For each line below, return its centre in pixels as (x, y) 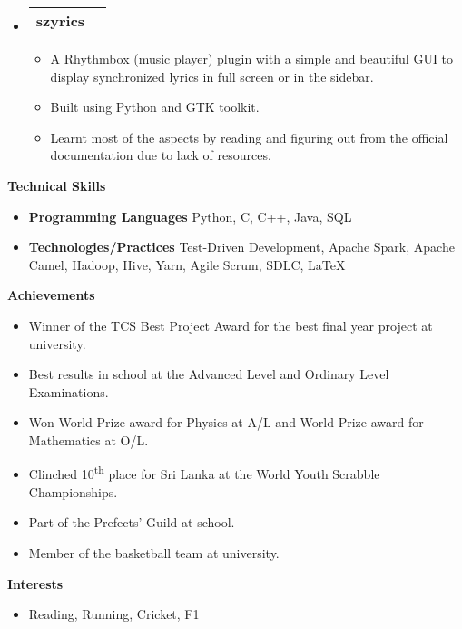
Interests (35, 583)
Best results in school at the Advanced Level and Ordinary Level (209, 374)
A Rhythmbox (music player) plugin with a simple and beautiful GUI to (252, 58)
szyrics (60, 20)
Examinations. (69, 391)
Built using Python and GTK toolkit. (155, 107)
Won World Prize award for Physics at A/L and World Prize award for (226, 422)
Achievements (51, 295)
